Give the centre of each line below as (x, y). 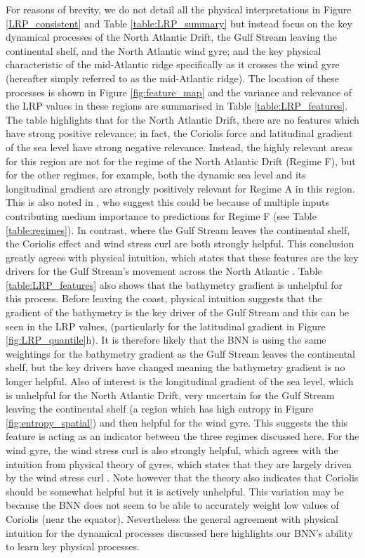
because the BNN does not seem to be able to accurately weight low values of (172, 505)
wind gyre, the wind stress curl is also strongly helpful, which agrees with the (172, 450)
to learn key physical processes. (73, 546)
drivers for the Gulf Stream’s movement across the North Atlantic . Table (164, 271)
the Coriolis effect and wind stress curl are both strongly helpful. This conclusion (180, 244)
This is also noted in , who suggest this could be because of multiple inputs (168, 202)
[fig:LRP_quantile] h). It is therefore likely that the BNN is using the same (166, 340)
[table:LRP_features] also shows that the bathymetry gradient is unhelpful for (174, 284)
